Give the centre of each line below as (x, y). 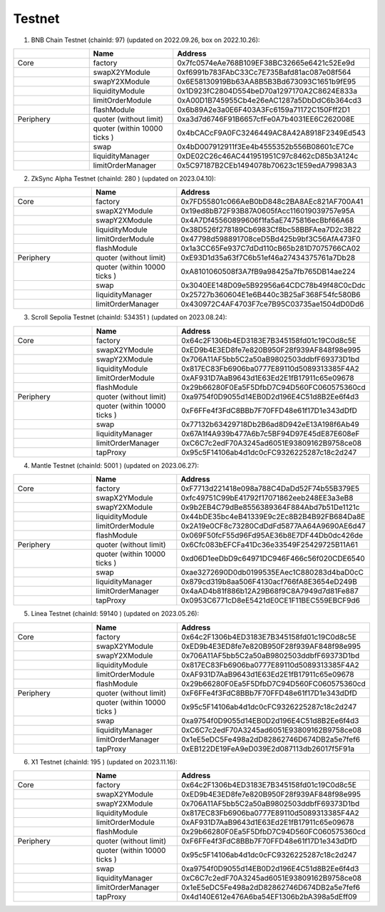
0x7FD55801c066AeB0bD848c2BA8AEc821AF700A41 (272, 202)
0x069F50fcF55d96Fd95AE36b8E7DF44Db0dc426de (272, 536)
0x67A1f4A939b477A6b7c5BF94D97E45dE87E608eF (270, 434)
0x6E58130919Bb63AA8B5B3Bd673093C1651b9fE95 (267, 81)
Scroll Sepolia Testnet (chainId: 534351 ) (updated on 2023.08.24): (129, 317)
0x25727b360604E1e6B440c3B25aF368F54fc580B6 (271, 294)
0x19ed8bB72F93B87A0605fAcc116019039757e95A (268, 211)
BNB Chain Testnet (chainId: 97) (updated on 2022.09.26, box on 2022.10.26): (145, 40)
